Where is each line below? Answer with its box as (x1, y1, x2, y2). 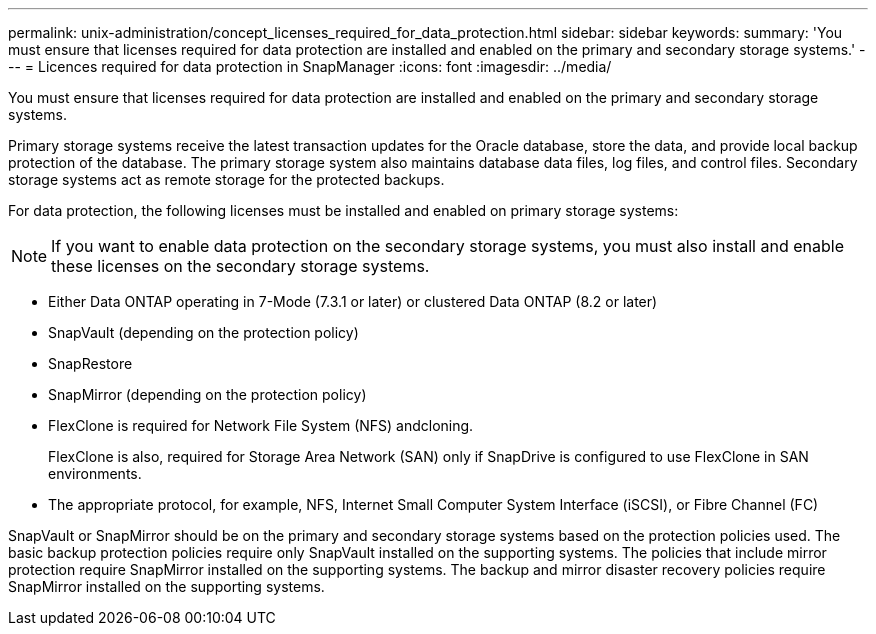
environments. (48, 465, 142, 482)
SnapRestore (48, 355, 133, 372)
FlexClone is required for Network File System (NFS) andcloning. (48, 417, 474, 434)
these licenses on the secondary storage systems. (51, 256, 430, 276)
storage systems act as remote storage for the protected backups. (8, 171, 445, 188)
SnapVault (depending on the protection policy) (48, 324, 359, 341)
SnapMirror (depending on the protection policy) (48, 386, 367, 403)
